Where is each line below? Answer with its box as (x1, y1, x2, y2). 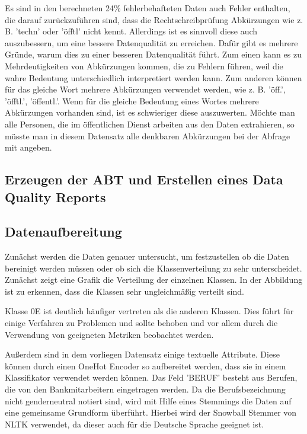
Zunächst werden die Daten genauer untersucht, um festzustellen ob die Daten (5, 250, 289, 263)
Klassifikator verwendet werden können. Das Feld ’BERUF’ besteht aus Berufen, (5, 371, 298, 384)
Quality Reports (5, 187, 106, 206)
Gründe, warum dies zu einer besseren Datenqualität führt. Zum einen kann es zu (5, 48, 302, 60)
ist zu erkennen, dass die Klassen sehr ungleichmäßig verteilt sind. (5, 285, 244, 297)
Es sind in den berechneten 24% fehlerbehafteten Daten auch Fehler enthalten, (5, 2, 290, 14)
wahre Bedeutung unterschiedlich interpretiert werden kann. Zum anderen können (5, 71, 302, 84)
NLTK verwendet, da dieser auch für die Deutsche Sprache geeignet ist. (5, 417, 264, 430)
